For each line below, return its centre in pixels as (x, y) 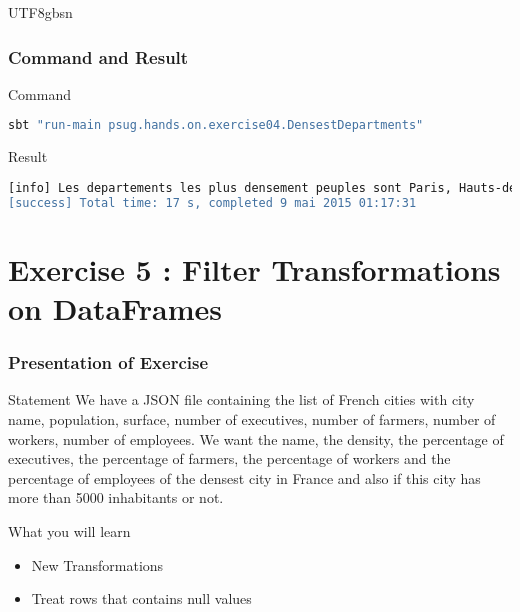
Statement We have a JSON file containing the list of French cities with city (241, 399)
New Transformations (97, 564)
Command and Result (98, 56)
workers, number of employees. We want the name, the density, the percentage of (256, 438)
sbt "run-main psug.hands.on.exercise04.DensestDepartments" (216, 125)
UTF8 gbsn (40, 12)
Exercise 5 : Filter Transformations (254, 268)
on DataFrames (115, 308)
